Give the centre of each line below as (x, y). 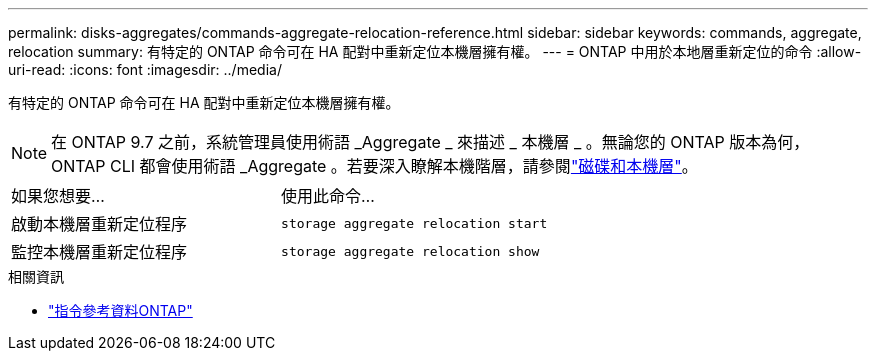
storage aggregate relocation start (414, 223)
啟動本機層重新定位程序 (99, 224)
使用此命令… (328, 196)
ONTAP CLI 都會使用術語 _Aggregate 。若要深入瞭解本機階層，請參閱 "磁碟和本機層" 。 (374, 166)
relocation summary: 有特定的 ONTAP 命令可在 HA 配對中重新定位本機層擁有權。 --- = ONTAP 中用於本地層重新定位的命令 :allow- (435, 51)
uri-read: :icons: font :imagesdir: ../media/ (145, 69)
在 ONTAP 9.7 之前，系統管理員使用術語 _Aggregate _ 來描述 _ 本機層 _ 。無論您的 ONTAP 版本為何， (430, 142)
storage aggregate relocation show (410, 251)
